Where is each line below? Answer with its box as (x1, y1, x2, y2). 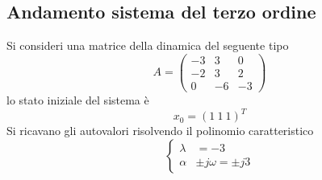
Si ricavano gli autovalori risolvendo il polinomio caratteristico (6, 122, 314, 139)
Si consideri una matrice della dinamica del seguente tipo (6, 37, 289, 54)
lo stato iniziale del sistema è (6, 91, 149, 108)
